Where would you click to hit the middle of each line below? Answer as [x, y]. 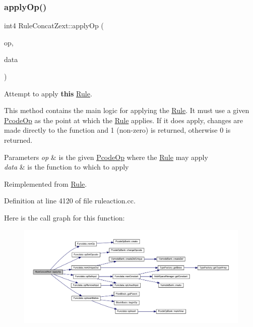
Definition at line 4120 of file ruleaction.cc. [70, 201]
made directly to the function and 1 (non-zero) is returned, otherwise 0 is [117, 130]
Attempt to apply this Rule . [48, 93]
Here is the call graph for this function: [65, 217]
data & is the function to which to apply [67, 167]
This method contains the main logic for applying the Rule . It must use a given [127, 110]
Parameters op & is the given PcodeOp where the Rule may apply [106, 157]
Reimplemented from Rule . [46, 183]
